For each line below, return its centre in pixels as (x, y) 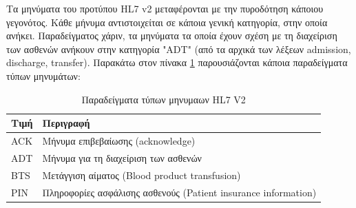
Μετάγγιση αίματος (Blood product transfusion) (142, 175)
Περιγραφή (66, 123)
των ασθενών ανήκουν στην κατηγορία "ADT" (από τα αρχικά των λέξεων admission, (179, 49)
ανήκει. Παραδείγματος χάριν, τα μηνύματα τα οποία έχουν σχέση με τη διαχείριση (172, 35)
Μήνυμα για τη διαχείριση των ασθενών (122, 157)
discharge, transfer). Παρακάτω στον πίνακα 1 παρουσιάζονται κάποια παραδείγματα (177, 62)
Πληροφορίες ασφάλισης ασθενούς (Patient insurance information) (179, 192)
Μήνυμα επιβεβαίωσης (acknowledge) (119, 141)
